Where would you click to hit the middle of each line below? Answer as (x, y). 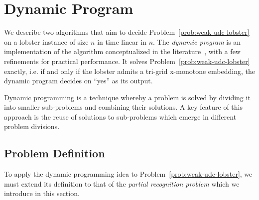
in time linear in (122, 41)
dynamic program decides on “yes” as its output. (78, 81)
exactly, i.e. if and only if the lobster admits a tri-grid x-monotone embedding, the (129, 71)
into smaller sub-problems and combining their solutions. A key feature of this (123, 107)
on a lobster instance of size (46, 41)
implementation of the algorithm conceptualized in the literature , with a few (122, 51)
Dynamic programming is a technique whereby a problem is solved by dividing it (127, 97)
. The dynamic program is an (197, 41)
